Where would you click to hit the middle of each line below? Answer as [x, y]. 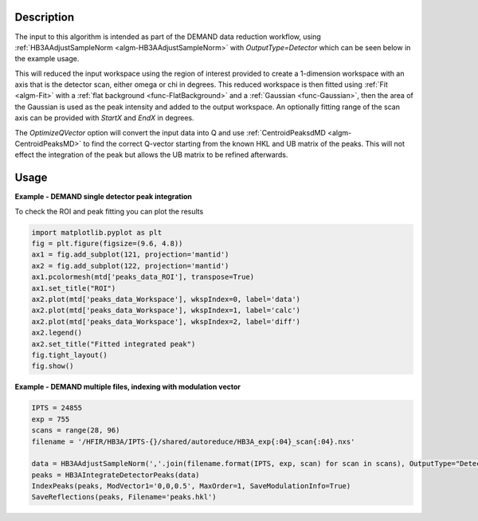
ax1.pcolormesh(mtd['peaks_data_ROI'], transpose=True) [143, 277]
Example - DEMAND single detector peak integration [104, 197]
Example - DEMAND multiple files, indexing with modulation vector [127, 387]
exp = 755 [51, 419]
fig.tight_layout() [69, 355]
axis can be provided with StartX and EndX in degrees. [104, 118]
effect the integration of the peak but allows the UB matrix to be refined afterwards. [151, 155]
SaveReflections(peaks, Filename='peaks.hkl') [124, 497]
